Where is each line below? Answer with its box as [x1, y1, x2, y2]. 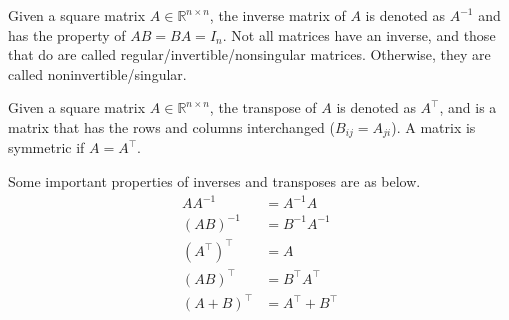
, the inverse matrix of [209, 5, 346, 25]
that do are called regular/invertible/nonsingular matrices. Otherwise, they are [8, 44, 491, 65]
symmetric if [8, 137, 85, 158]
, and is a [439, 97, 497, 118]
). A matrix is [391, 116, 476, 137]
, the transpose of [209, 97, 317, 118]
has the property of [8, 24, 126, 45]
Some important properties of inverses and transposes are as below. [8, 171, 421, 192]
